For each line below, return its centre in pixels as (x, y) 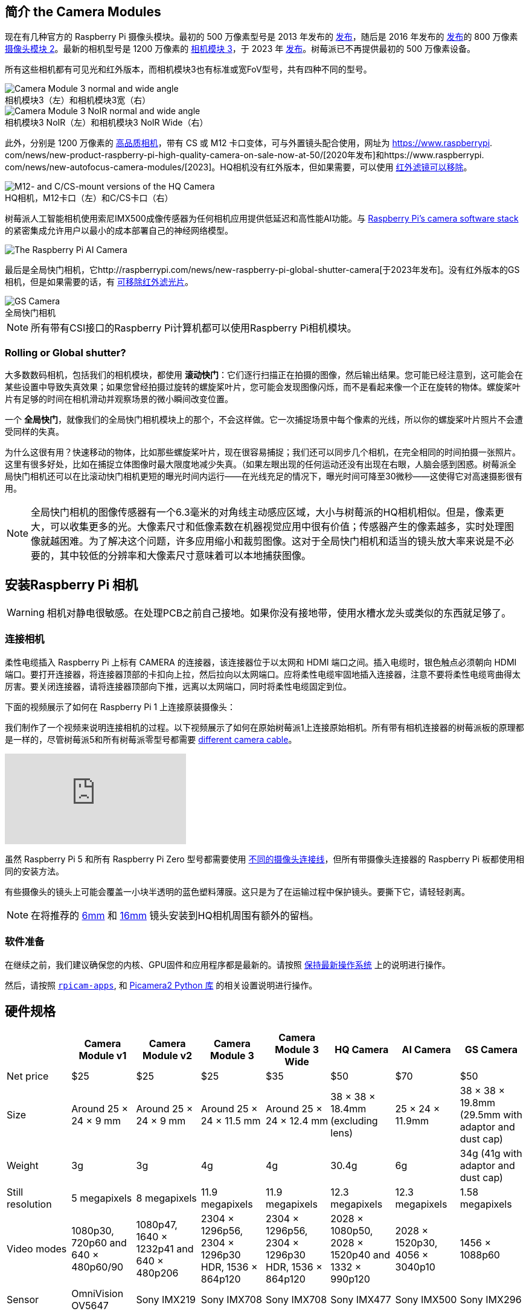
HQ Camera (362, 1050)
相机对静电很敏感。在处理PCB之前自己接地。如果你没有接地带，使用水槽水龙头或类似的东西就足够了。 (279, 613)
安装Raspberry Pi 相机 (72, 585)
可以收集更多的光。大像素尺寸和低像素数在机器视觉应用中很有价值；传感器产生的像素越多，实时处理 (277, 527)
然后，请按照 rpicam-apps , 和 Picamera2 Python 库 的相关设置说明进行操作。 (161, 985)
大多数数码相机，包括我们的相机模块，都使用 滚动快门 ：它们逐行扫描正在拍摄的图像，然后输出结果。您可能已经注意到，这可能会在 (264, 375)
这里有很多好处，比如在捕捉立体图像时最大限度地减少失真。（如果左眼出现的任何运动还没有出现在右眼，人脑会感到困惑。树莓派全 (261, 464)
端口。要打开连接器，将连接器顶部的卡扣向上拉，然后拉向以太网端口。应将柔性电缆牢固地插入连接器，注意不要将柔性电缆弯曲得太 (263, 674)
